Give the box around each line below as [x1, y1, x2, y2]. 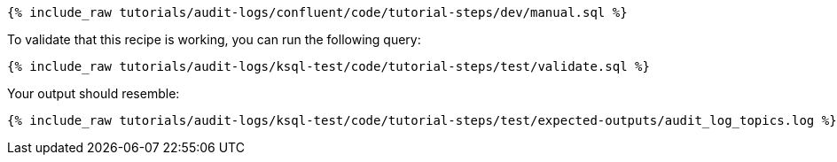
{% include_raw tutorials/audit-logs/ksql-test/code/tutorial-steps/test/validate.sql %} [7, 59, 650, 73]
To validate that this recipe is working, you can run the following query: [7, 32, 421, 47]
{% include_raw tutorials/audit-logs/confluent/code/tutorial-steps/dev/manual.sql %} [7, 5, 628, 19]
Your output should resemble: [7, 86, 180, 101]
